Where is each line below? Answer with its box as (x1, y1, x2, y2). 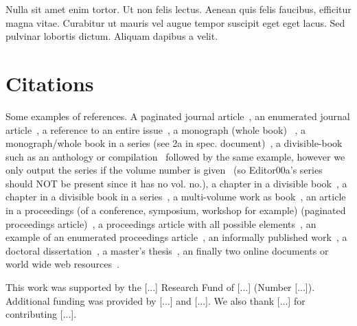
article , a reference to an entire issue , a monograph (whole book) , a (5, 122, 306, 137)
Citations (5, 69, 94, 97)
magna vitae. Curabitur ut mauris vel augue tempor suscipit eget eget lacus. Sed (5, 15, 345, 30)
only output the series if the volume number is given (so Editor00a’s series (5, 163, 323, 177)
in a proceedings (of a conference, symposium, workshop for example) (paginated (5, 203, 346, 218)
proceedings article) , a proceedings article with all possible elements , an (5, 216, 316, 231)
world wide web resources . (5, 257, 119, 271)
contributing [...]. (5, 307, 77, 321)
